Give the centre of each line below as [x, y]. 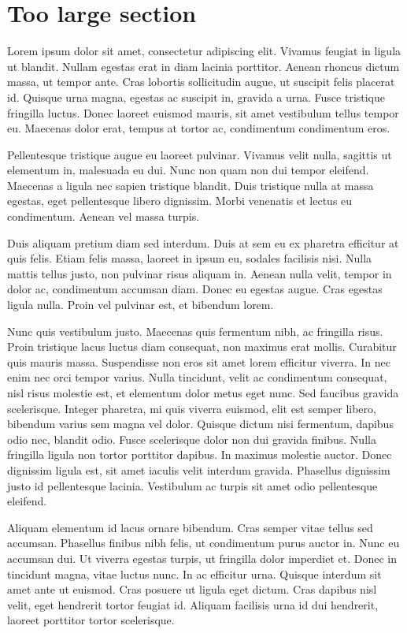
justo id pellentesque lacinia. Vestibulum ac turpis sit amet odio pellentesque [192, 485]
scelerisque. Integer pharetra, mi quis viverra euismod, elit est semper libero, [192, 408]
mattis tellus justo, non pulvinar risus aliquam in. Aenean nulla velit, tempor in [200, 273]
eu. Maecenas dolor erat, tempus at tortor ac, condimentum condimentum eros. [199, 128]
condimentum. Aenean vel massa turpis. [104, 216]
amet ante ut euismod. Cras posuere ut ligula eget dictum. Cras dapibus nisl [192, 589]
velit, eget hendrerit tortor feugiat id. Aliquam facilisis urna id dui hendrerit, [193, 604]
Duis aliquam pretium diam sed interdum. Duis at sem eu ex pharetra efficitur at [203, 242]
